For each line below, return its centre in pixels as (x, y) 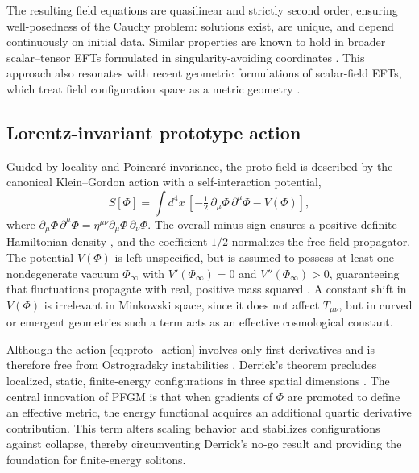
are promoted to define (344, 396)
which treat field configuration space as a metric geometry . (153, 88)
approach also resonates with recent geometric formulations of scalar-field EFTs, (204, 73)
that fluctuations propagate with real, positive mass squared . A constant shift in (207, 289)
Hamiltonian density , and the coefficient (107, 241)
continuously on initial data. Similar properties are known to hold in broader (196, 41)
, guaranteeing (364, 273)
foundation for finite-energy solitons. (96, 459)
